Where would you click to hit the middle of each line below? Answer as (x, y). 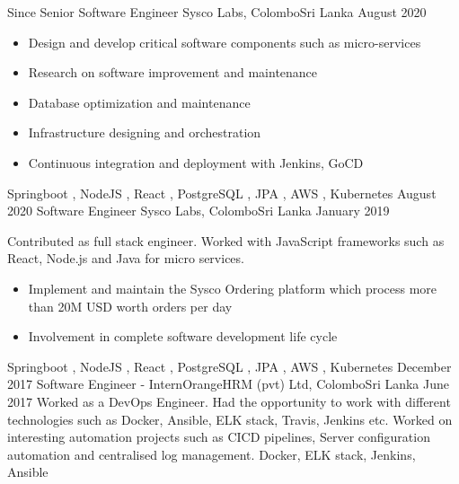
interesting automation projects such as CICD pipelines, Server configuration (219, 437)
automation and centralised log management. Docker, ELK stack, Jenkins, (212, 454)
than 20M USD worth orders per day (130, 306)
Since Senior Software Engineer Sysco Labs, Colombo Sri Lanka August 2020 (217, 12)
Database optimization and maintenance (139, 102)
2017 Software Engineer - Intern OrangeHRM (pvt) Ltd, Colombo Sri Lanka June (229, 384)
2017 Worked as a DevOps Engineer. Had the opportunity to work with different (229, 401)
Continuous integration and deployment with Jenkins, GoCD (196, 162)
